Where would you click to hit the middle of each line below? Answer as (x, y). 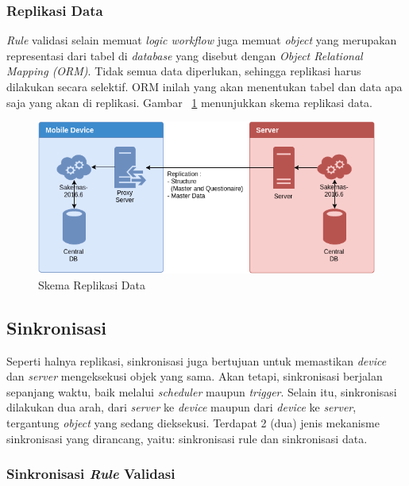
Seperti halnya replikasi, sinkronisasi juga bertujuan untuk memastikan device (197, 360)
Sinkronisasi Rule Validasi (91, 474)
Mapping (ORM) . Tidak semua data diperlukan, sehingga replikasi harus (184, 71)
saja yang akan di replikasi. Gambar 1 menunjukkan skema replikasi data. (190, 102)
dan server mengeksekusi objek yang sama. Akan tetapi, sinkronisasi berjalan (195, 376)
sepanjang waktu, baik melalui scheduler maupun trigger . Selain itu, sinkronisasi (202, 391)
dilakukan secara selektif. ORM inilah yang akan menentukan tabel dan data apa (204, 86)
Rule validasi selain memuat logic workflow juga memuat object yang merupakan (202, 40)
